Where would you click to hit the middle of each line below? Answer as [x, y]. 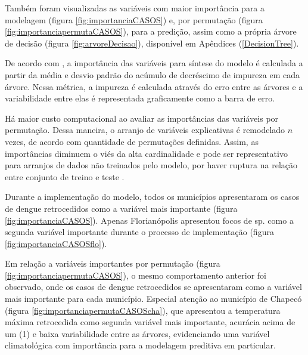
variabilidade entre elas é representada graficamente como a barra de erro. [140, 98]
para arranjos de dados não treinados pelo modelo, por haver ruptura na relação [151, 165]
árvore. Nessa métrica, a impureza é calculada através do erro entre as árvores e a [154, 86]
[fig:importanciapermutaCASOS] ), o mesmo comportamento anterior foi [136, 275]
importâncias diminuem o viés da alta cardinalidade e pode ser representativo [146, 153]
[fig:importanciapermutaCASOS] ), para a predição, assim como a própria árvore [151, 31]
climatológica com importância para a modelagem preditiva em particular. [140, 345]
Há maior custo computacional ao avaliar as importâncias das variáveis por [142, 118]
